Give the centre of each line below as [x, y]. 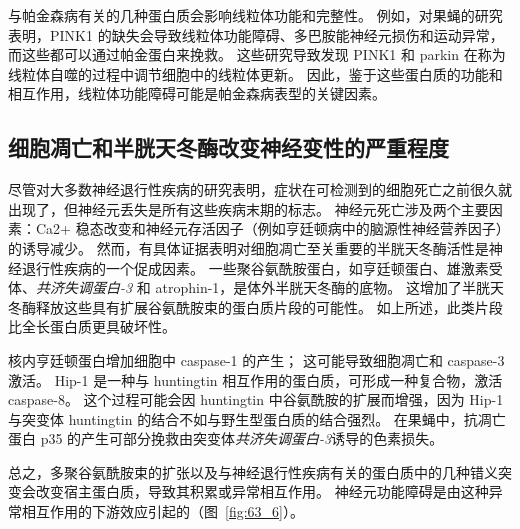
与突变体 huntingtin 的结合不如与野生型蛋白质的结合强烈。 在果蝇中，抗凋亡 [257, 418]
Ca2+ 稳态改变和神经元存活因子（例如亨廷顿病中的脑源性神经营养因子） [272, 228]
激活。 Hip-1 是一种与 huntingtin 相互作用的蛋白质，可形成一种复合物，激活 [255, 379]
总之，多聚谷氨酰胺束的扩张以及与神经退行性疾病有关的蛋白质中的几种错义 [253, 471]
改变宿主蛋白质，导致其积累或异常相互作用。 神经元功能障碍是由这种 [262, 491]
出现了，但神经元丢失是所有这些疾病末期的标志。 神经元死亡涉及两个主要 [248, 208]
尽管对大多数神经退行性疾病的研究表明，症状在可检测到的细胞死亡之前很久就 [260, 189]
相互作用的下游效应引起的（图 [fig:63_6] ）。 [162, 511]
